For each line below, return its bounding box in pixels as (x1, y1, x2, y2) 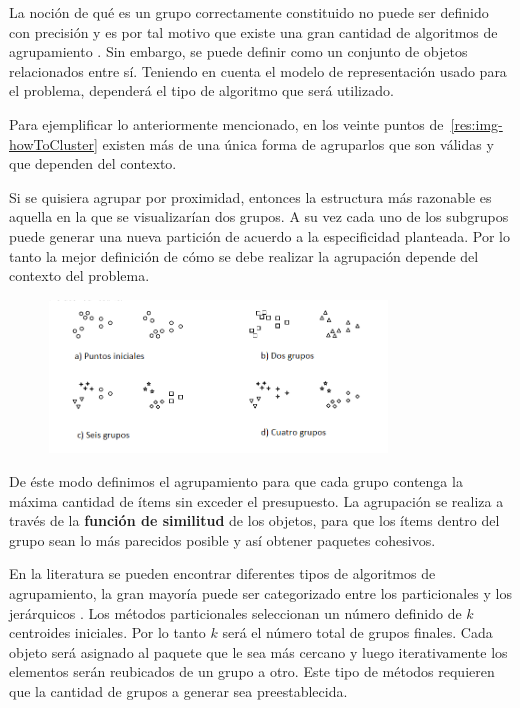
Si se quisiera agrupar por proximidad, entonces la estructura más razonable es (9, 186, 492, 207)
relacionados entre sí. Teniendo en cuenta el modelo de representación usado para (9, 60, 507, 81)
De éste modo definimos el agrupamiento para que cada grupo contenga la (9, 470, 463, 491)
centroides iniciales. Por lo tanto (9, 622, 206, 643)
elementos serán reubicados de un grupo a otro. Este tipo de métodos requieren (9, 661, 495, 682)
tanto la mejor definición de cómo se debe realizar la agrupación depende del (9, 245, 479, 266)
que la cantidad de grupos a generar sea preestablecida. (9, 680, 348, 701)
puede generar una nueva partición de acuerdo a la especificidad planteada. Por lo (9, 225, 510, 246)
